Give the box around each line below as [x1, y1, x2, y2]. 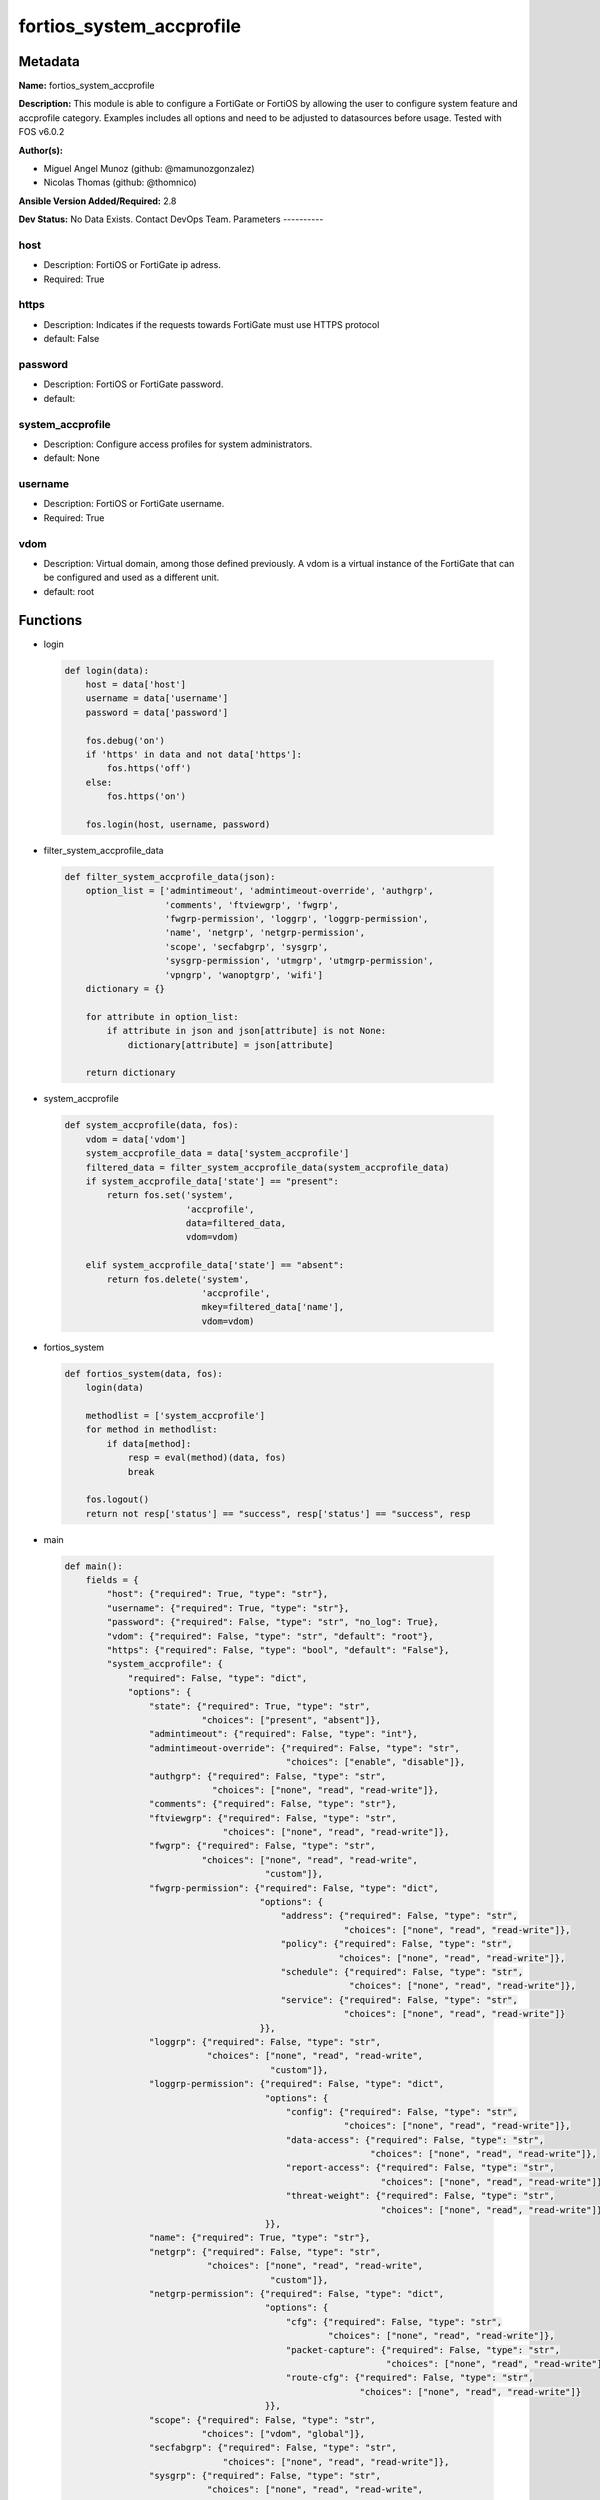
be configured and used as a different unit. [43, 571, 220, 584]
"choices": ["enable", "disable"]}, [285, 1756, 466, 1768]
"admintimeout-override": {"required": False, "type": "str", [148, 1742, 460, 1754]
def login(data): [64, 665, 150, 676]
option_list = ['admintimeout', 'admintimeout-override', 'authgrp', [85, 885, 434, 897]
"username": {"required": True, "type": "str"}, [106, 1602, 350, 1614]
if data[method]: [106, 1438, 192, 1449]
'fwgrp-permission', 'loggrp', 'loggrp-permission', [164, 913, 429, 925]
